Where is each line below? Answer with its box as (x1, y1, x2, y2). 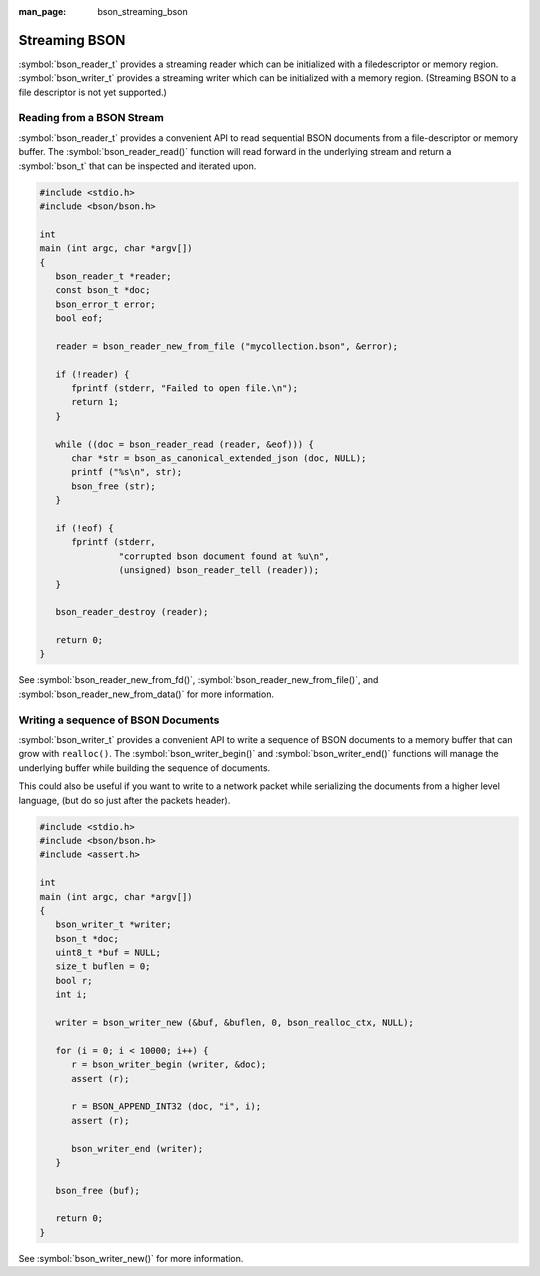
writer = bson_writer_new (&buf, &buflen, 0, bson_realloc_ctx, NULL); (55, 1017, 415, 1029)
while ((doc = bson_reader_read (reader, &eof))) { (55, 438, 314, 450)
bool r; (55, 975, 93, 986)
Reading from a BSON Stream (18, 111, 164, 125)
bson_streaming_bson (97, 6, 189, 17)
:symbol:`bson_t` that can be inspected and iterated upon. (18, 160, 257, 172)
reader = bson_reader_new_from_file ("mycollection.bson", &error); (55, 340, 399, 352)
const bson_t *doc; (55, 285, 151, 296)
